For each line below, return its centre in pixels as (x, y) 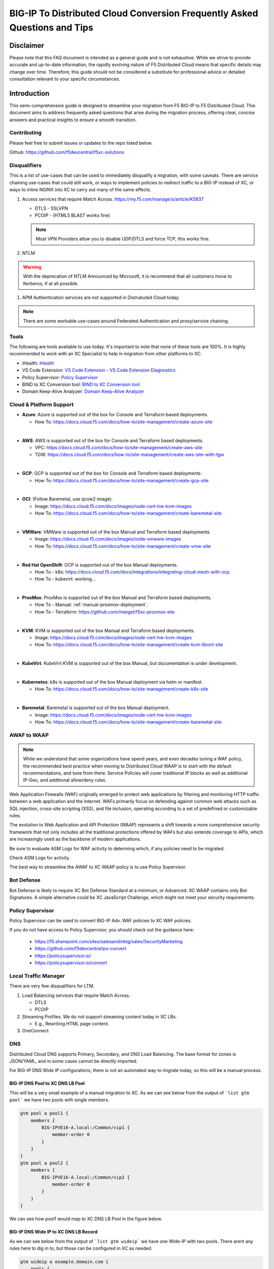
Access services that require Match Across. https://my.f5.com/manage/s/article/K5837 (113, 199)
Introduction (29, 93)
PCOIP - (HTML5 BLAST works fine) (72, 215)
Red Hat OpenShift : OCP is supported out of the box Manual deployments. (100, 565)
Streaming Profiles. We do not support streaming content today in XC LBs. (99, 1016)
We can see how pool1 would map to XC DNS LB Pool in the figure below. (86, 1219)
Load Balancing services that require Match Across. (76, 995)
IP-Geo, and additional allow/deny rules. (65, 780)
